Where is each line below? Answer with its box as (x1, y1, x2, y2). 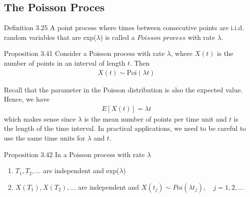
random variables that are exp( (4, 32, 96, 42)
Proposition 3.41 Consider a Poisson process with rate (4, 48, 165, 58)
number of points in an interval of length (4, 57, 125, 68)
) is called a (100, 32, 135, 42)
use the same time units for (4, 133, 86, 143)
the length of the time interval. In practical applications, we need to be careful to (4, 123, 246, 133)
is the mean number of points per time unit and (84, 113, 227, 124)
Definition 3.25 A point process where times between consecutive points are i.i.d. (4, 22, 244, 33)
